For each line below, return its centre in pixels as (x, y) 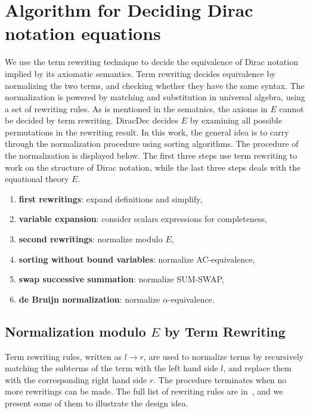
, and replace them (257, 368)
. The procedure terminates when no (220, 379)
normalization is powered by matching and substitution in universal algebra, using (155, 97)
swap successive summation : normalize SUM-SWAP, (121, 279)
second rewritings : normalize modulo (91, 239)
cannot (292, 108)
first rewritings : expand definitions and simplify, (111, 198)
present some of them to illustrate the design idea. (97, 403)
